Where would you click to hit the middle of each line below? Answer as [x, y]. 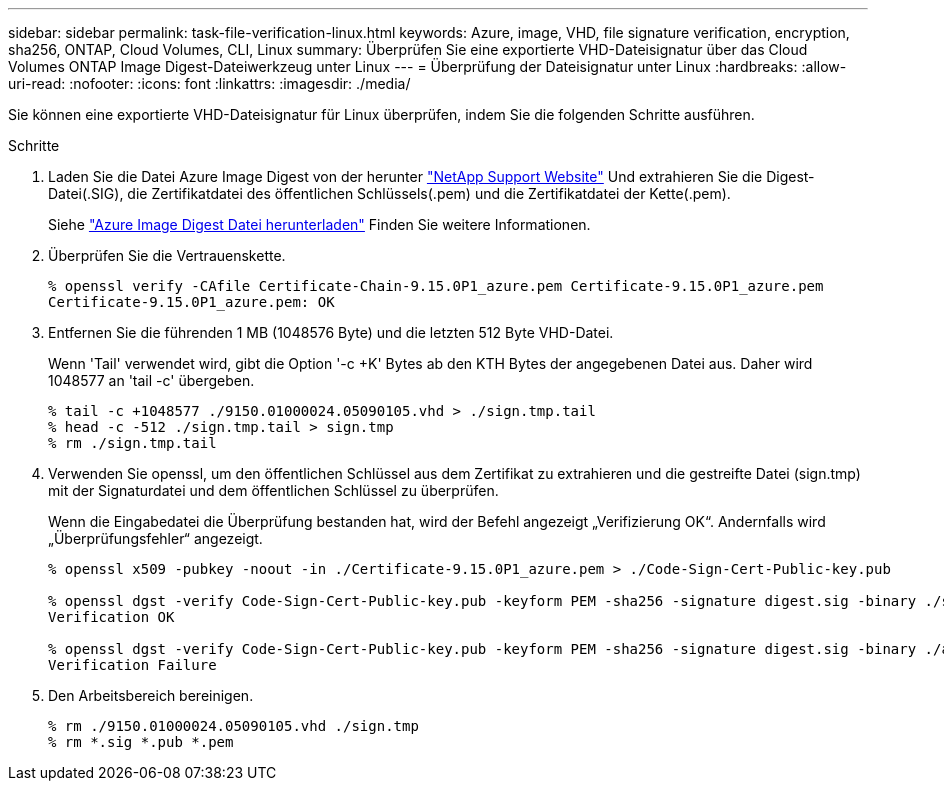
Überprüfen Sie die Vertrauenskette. [167, 255]
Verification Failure [132, 665]
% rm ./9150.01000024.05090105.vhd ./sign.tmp [233, 726]
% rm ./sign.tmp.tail [132, 443]
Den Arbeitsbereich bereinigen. [151, 695]
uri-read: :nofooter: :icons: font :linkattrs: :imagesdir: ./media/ [209, 83]
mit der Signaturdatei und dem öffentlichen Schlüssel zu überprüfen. [273, 490]
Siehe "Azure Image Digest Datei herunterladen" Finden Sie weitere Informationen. [319, 224]
